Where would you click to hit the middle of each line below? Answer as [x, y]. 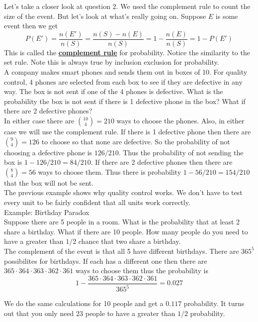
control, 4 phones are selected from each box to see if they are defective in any [123, 81]
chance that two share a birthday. [129, 241]
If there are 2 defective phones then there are [164, 162]
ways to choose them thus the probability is [142, 270]
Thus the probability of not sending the [183, 152]
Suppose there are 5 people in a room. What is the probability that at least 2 [122, 222]
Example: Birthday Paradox [47, 212]
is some [227, 16]
